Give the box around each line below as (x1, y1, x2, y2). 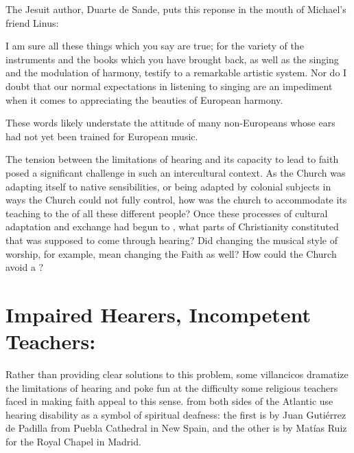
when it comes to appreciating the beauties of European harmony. (5, 92, 283, 107)
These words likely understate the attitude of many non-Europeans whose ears (5, 115, 335, 130)
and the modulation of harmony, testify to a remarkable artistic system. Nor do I (5, 65, 347, 80)
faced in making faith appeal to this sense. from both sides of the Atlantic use (5, 394, 333, 408)
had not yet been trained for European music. (5, 129, 198, 143)
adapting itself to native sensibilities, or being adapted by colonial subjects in (5, 179, 331, 193)
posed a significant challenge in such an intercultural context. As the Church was (5, 165, 346, 179)
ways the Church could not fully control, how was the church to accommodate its (5, 192, 347, 207)
